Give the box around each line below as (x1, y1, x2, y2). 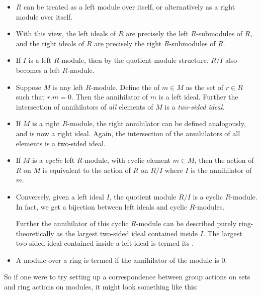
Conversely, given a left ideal (16, 191, 104, 202)
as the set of (186, 81, 224, 92)
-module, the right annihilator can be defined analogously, (67, 118, 246, 129)
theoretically (16, 228, 54, 238)
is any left (52, 81, 83, 92)
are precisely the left (126, 28, 189, 39)
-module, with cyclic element (82, 155, 170, 165)
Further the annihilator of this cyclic (16, 218, 129, 229)
